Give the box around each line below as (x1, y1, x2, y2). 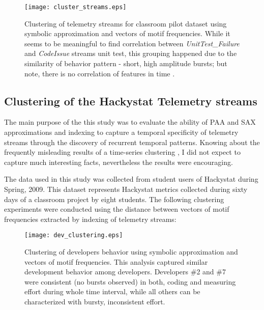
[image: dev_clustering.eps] (24, 232, 123, 239)
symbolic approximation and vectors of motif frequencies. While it (24, 28, 230, 39)
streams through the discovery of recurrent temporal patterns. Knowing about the (4, 136, 260, 147)
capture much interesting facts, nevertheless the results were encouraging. (4, 156, 233, 167)
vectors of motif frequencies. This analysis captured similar (24, 256, 208, 267)
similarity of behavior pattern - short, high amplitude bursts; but (24, 58, 227, 69)
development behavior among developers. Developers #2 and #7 (24, 266, 226, 277)
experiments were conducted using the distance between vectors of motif (4, 204, 229, 214)
